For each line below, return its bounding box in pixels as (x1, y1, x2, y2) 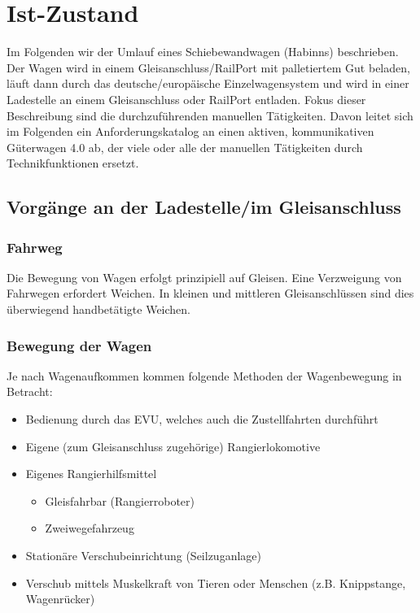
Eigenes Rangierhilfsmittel (25, 465, 157, 482)
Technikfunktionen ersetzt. (7, 154, 139, 172)
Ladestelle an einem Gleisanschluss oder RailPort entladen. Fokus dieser (7, 90, 366, 107)
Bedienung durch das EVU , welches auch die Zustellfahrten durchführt (25, 411, 378, 428)
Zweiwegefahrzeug (45, 520, 134, 537)
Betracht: (7, 383, 53, 400)
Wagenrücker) (25, 590, 95, 607)
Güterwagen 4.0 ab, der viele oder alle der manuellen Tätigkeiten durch (7, 138, 363, 155)
